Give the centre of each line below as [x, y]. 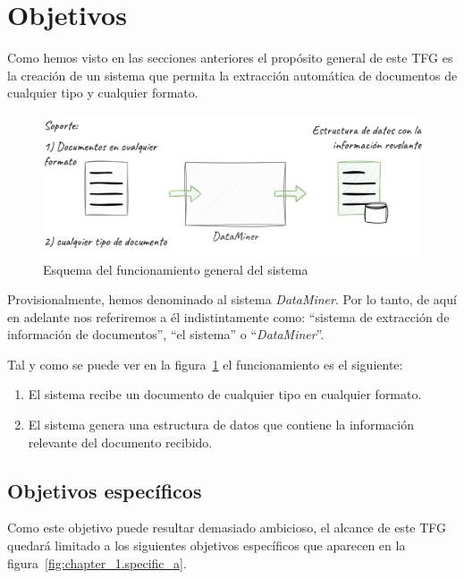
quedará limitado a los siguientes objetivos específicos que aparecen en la [207, 545]
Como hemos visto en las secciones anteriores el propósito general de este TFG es [230, 58]
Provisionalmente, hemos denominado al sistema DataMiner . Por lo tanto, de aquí [232, 299]
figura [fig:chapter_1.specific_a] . [97, 562]
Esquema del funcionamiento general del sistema [176, 269]
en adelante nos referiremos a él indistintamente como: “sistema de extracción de [228, 316]
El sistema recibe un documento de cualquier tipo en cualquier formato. [225, 394]
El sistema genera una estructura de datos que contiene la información [221, 425]
